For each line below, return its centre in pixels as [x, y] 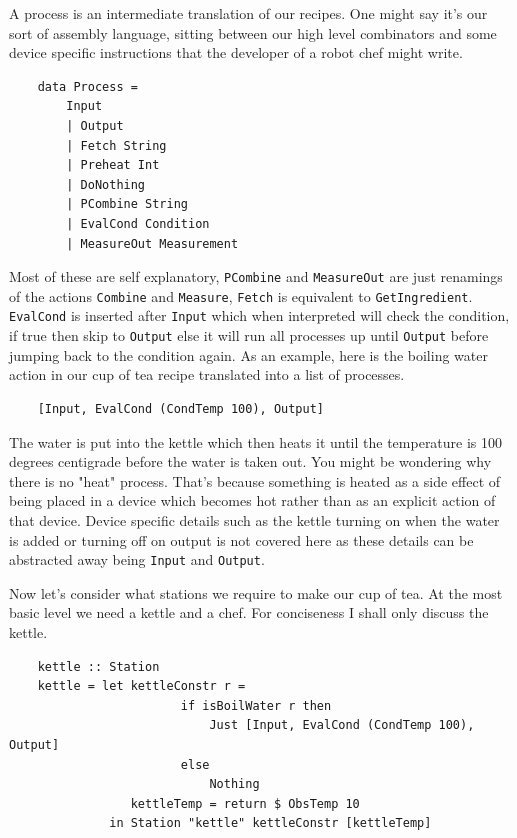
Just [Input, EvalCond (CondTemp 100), [342, 725]
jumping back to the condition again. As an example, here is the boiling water [248, 354]
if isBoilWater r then [256, 705]
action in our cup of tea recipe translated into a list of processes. [207, 374]
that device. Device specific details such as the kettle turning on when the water [254, 519]
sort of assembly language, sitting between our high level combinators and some [253, 32]
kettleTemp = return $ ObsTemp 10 [245, 803]
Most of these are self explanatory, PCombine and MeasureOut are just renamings [256, 276]
